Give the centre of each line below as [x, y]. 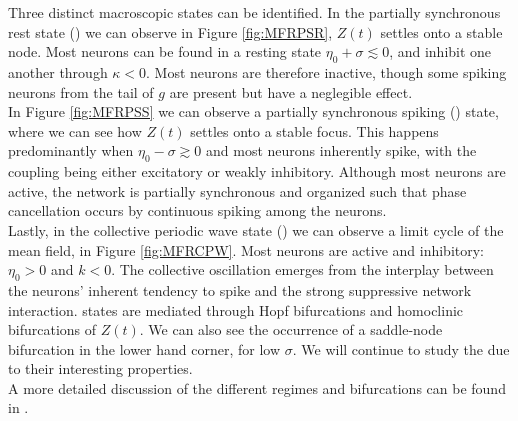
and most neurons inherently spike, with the [341, 150]
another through [58, 71]
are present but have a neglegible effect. [291, 91]
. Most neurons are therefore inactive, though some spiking [326, 71]
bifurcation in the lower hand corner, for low [144, 348]
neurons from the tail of [81, 91]
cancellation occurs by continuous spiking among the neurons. [197, 210]
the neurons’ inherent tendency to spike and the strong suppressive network [240, 289]
